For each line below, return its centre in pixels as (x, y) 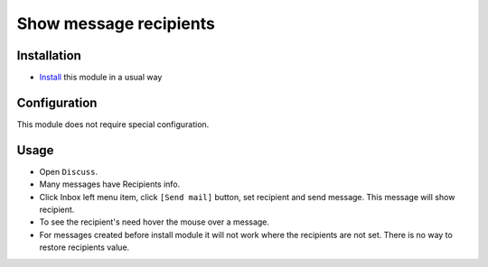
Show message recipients (116, 23)
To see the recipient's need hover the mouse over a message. (155, 222)
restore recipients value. (84, 247)
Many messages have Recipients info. (110, 184)
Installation (49, 55)
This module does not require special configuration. (113, 124)
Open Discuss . (69, 171)
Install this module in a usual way (101, 78)
